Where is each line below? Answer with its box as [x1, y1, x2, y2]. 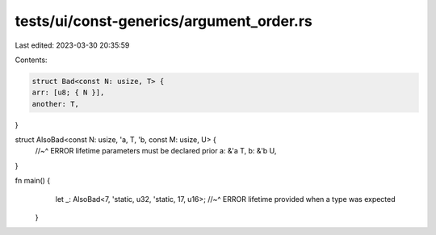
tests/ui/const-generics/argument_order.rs [15, 12, 312, 30]
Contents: [15, 55, 48, 65]
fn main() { [15, 176, 51, 186]
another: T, [31, 99, 80, 108]
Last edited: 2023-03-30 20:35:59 [15, 40, 130, 50]
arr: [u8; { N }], [31, 88, 105, 97]
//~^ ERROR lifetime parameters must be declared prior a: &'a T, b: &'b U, [35, 146, 277, 156]
